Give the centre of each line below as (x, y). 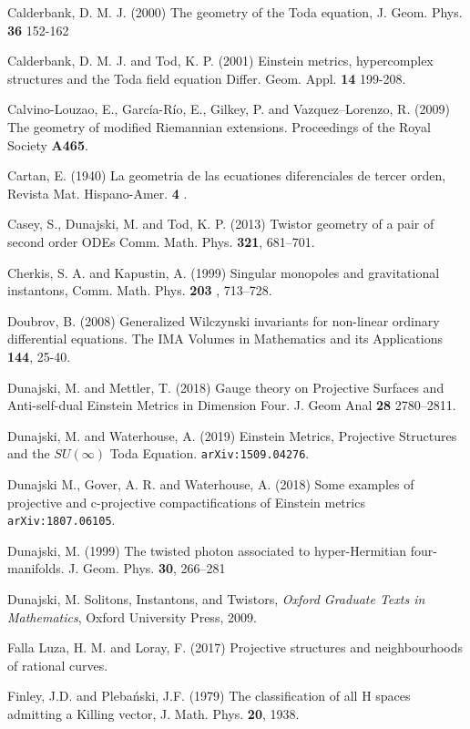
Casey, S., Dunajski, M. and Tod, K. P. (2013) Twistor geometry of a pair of (221, 224)
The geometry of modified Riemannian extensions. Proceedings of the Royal (219, 126)
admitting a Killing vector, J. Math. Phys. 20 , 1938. (153, 713)
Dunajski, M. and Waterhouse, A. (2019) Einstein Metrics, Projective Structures (232, 435)
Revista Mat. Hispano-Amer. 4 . (97, 193)
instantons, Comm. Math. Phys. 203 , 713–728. (140, 290)
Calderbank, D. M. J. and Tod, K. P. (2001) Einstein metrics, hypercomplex (220, 61)
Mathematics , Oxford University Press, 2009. (132, 616)
